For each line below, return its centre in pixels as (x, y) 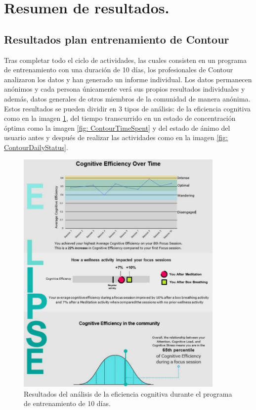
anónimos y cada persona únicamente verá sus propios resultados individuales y (125, 89)
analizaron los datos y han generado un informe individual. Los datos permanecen (128, 79)
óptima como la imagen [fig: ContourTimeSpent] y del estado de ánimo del (117, 128)
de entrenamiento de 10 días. (67, 403)
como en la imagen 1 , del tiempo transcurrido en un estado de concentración (120, 118)
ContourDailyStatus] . (36, 147)
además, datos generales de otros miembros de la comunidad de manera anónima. (127, 98)
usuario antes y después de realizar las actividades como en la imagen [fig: (116, 137)
